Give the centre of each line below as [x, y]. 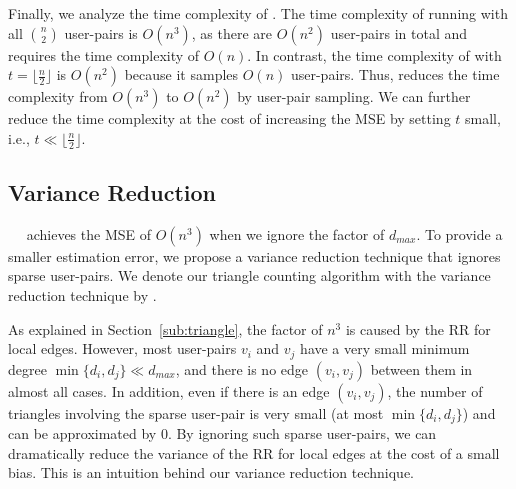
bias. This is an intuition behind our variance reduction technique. [211, 472]
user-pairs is [101, 32]
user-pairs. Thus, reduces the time [395, 74]
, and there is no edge [242, 368]
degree [27, 368]
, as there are [232, 32]
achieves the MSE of [88, 233]
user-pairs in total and [399, 32]
